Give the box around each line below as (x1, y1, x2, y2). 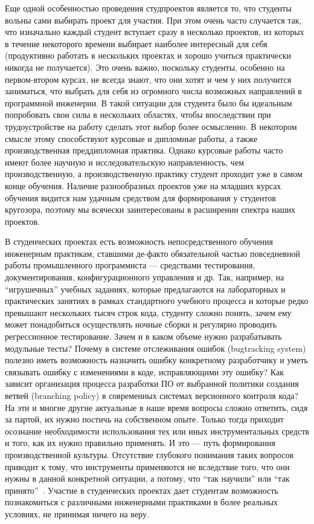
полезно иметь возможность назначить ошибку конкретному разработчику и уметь (5, 354, 308, 366)
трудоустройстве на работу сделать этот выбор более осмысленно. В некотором (5, 120, 297, 132)
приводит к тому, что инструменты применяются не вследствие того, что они (5, 460, 290, 473)
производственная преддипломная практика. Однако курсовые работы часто (5, 144, 283, 157)
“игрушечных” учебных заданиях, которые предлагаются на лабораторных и (5, 282, 286, 295)
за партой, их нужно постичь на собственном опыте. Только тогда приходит (5, 413, 284, 425)
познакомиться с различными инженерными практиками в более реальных (5, 496, 278, 508)
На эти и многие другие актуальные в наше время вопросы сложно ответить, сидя (5, 401, 308, 413)
